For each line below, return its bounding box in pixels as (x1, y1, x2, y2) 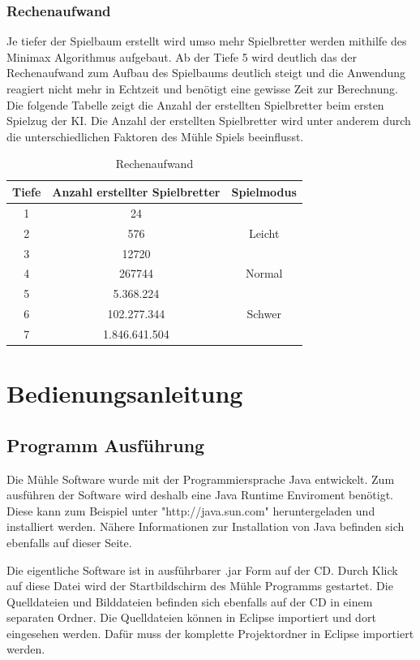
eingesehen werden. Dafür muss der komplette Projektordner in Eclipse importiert (6, 624, 414, 641)
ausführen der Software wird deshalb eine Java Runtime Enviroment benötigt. (6, 486, 393, 503)
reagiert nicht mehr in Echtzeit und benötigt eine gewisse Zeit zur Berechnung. (6, 80, 398, 97)
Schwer (246, 305, 281, 322)
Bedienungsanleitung (6, 377, 243, 410)
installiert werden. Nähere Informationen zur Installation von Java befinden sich (6, 518, 405, 535)
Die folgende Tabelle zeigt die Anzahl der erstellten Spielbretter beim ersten (6, 96, 384, 113)
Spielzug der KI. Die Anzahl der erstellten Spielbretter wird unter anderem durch (6, 112, 411, 129)
